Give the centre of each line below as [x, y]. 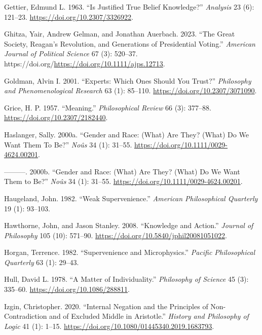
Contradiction [26, 316]
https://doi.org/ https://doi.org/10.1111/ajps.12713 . [85, 63]
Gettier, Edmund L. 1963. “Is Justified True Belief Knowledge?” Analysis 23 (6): [129, 7]
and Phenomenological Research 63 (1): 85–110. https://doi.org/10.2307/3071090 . [130, 90]
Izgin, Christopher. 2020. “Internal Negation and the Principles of [106, 306]
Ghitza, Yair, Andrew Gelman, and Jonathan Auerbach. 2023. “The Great [120, 34]
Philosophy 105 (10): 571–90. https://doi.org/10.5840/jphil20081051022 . [116, 235]
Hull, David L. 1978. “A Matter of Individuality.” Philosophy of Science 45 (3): [126, 279]
